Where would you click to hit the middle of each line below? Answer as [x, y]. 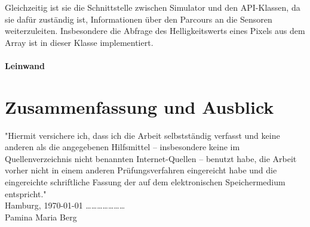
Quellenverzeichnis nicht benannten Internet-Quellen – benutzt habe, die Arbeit [151, 158]
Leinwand [25, 65]
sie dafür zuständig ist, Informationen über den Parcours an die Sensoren [139, 19]
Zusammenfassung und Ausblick [139, 106]
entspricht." [26, 193]
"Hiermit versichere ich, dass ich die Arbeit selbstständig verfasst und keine [142, 135]
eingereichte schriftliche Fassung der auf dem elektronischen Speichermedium [145, 182]
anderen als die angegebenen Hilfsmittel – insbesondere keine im [122, 147]
